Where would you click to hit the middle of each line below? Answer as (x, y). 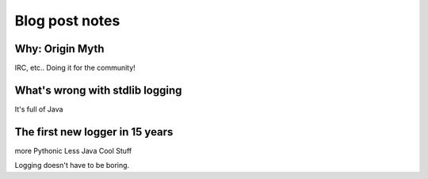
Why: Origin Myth (59, 49)
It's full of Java (39, 109)
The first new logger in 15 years (94, 132)
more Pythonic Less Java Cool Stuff (73, 150)
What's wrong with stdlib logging (98, 90)
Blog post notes (67, 21)
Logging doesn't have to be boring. (72, 166)
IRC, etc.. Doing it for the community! (75, 68)
